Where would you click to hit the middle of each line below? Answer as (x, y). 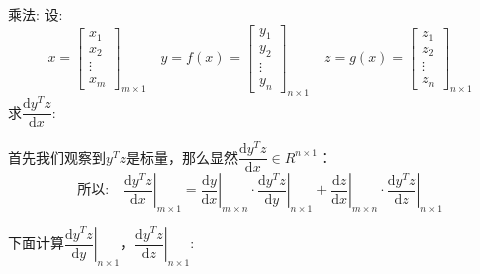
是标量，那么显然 (181, 156)
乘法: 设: (35, 14)
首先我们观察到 (57, 156)
